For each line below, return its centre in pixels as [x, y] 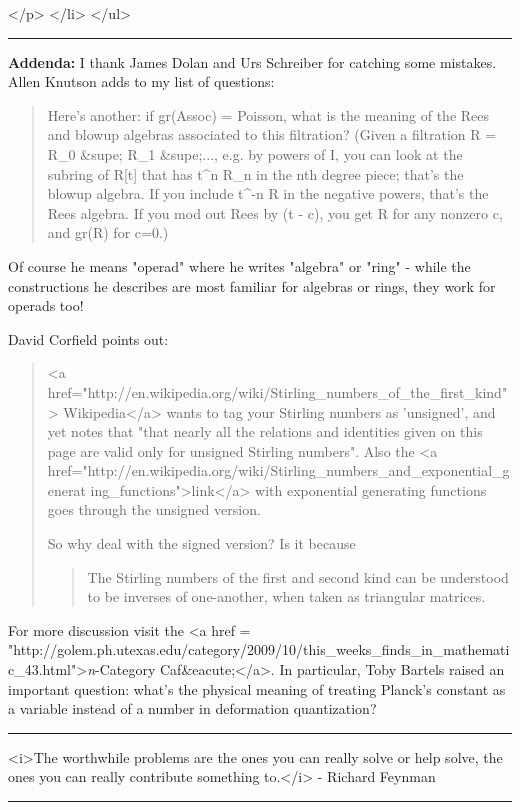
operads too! [46, 305]
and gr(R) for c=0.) [108, 232]
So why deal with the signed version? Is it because [201, 543]
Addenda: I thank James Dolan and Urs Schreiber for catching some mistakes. [252, 61]
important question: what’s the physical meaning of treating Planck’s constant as [257, 688]
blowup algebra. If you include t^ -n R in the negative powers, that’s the [268, 193]
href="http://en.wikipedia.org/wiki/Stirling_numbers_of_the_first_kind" [277, 391]
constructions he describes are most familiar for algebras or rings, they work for [252, 285]
